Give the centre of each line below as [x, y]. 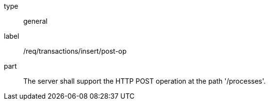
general [35, 21]
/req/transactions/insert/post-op [75, 51]
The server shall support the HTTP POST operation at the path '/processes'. [145, 81]
